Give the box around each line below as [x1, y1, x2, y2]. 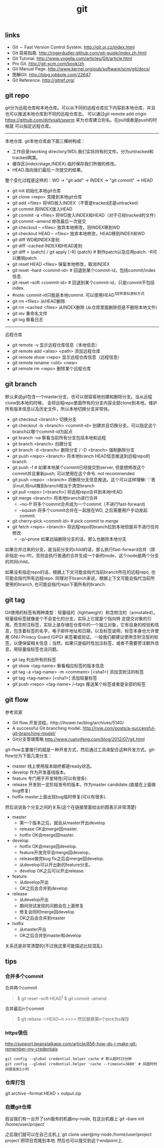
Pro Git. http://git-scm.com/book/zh [12, 60, 84, 67]
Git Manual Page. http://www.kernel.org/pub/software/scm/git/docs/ [12, 66, 150, 72]
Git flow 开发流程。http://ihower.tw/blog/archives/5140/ [12, 719, 124, 725]
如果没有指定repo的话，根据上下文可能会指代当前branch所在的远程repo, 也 [5, 569, 156, 575]
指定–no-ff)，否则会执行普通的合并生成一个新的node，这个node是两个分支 [9, 552, 159, 558]
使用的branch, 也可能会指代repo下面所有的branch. [5, 581, 106, 587]
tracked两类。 [12, 155, 41, 161]
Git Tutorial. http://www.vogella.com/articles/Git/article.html [12, 55, 133, 61]
